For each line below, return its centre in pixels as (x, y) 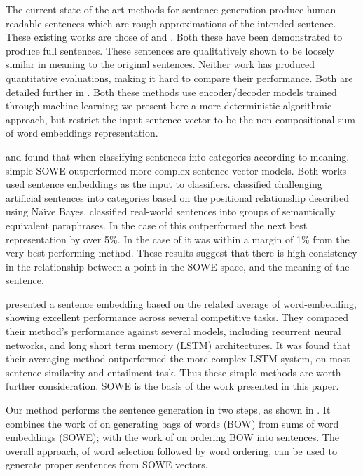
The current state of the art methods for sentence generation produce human (171, 9)
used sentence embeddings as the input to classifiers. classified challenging (164, 184)
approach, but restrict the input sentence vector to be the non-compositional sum (181, 119)
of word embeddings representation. (82, 133)
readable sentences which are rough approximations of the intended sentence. (171, 23)
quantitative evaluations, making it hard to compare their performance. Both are (179, 77)
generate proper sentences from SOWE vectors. (107, 464)
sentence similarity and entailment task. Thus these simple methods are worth (173, 372)
